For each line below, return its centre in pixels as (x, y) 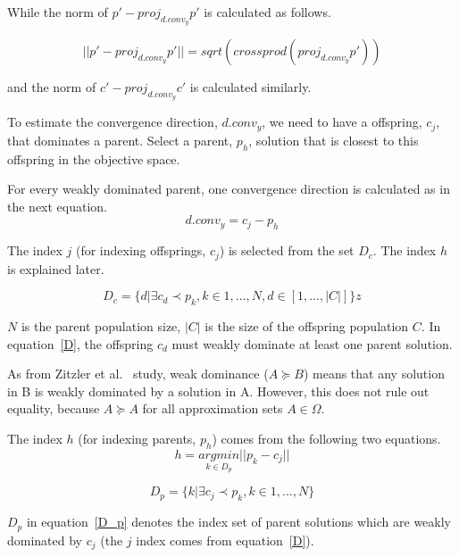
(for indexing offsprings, (141, 250)
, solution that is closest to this (334, 140)
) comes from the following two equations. (326, 439)
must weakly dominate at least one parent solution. (312, 343)
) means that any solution (374, 374)
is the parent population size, (101, 326)
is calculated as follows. (267, 12)
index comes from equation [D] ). (225, 540)
